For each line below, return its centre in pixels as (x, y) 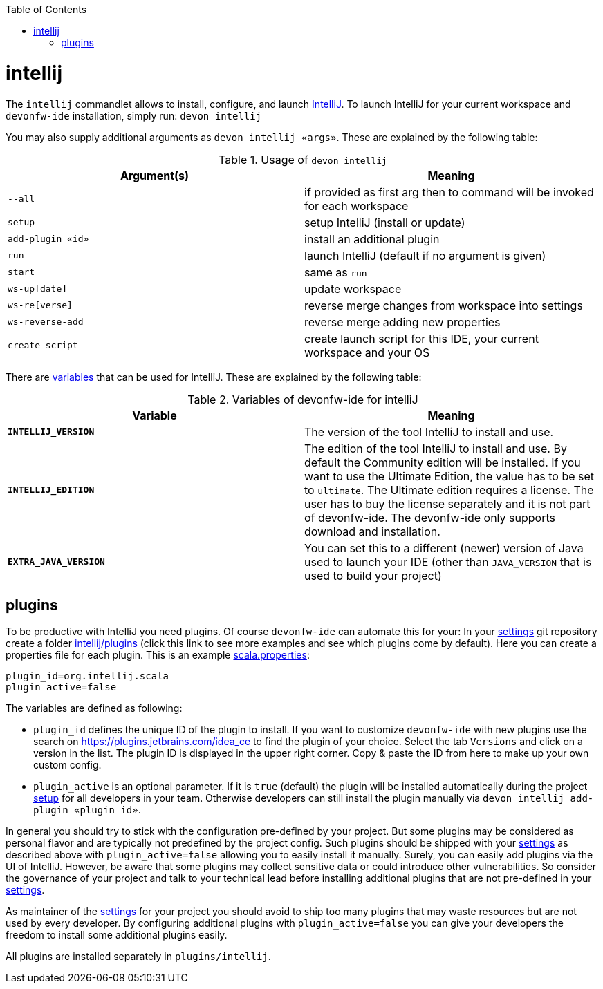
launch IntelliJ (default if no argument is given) (425, 255)
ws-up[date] (38, 289)
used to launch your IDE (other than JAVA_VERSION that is (448, 562)
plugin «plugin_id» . (87, 810)
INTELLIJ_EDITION (51, 490)
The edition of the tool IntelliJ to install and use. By (436, 448)
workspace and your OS (367, 352)
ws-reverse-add (46, 322)
